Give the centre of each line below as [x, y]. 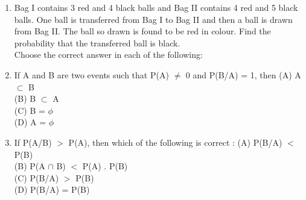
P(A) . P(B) [105, 166]
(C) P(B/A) [37, 177]
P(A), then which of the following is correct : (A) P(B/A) [175, 142]
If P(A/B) [33, 142]
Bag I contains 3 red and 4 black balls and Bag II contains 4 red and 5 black [156, 7]
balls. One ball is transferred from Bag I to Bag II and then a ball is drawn [153, 19]
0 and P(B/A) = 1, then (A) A [243, 74]
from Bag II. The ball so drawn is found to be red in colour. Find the [142, 31]
